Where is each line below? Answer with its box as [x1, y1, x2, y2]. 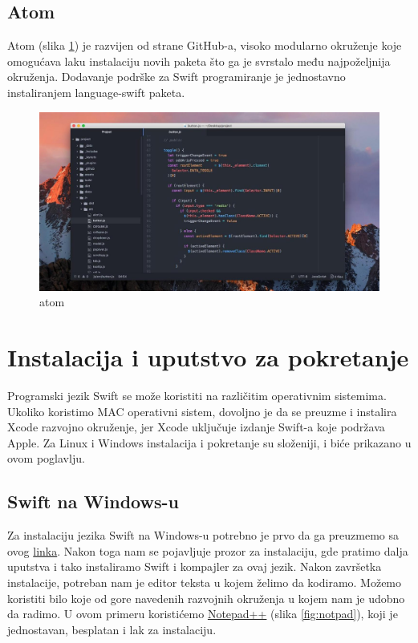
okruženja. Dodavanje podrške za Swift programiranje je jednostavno [7, 68, 346, 85]
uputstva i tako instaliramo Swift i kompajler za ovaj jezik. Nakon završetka [7, 558, 382, 575]
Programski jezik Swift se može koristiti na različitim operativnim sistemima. [7, 387, 387, 404]
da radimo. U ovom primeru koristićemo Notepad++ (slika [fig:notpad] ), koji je [7, 605, 398, 622]
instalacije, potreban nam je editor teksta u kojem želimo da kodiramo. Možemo [7, 574, 402, 591]
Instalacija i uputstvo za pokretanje [7, 341, 409, 374]
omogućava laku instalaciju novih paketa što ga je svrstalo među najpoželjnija [7, 52, 391, 69]
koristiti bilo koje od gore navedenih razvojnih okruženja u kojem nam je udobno [7, 589, 405, 606]
